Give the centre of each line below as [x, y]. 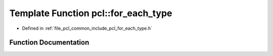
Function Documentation [49, 43]
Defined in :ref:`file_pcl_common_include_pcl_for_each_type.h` [87, 28]
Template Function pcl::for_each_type [91, 13]
